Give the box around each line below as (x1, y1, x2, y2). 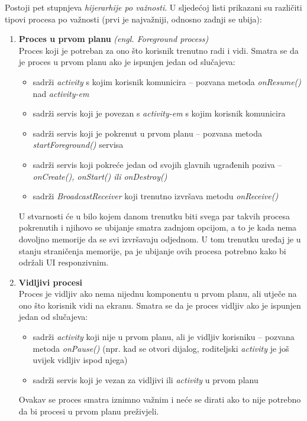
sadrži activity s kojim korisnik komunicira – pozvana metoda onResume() (33, 75, 302, 88)
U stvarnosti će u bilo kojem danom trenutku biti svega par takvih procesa (18, 209, 290, 222)
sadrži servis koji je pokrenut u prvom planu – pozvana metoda (33, 127, 262, 139)
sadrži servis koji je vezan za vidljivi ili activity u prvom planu (33, 373, 258, 386)
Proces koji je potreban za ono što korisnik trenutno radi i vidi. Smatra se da (18, 44, 299, 56)
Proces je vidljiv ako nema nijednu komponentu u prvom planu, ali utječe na (18, 287, 297, 300)
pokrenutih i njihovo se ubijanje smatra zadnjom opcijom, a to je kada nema (18, 221, 297, 234)
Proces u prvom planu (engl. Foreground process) (18, 33, 209, 45)
